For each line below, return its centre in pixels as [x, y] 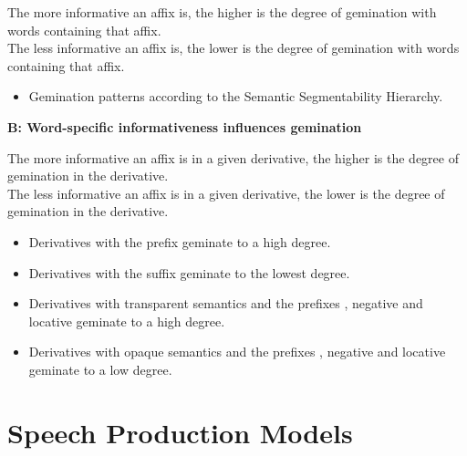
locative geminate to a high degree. [127, 321]
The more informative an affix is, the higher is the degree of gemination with [222, 12]
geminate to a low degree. [100, 369]
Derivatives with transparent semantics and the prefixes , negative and [226, 303]
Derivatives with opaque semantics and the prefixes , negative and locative [237, 352]
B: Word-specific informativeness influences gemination [185, 126]
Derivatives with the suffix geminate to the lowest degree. [189, 272]
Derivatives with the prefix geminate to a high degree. [180, 241]
